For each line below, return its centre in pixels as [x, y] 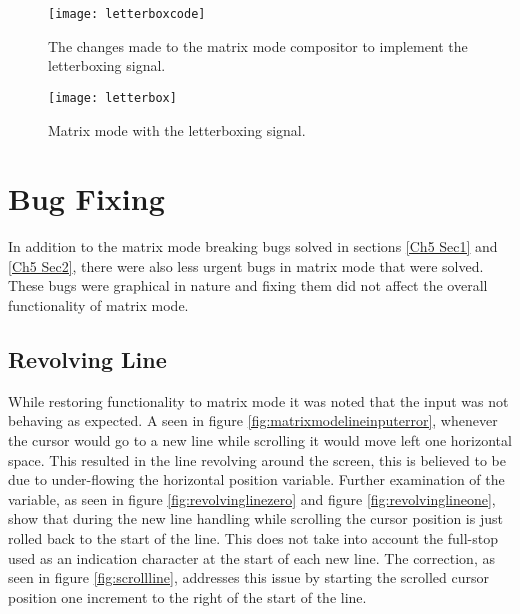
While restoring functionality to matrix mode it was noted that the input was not [258, 400]
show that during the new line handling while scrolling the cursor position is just [255, 518]
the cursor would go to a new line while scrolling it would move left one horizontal [260, 439]
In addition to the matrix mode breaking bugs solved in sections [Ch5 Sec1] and [253, 246]
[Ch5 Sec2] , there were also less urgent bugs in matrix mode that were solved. [246, 265]
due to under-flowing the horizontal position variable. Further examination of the [256, 479]
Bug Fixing [86, 198]
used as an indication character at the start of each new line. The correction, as [251, 557]
